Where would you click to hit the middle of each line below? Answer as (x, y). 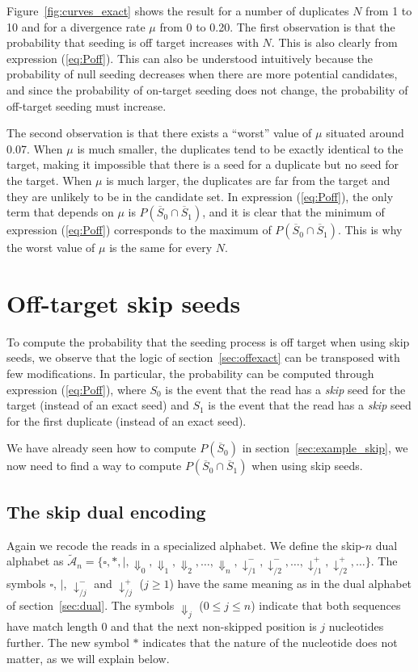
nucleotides (356, 626)
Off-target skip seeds (124, 302)
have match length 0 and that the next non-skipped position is (162, 626)
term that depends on (60, 212)
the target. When (49, 180)
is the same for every (161, 248)
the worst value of (51, 248)
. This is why (370, 230)
